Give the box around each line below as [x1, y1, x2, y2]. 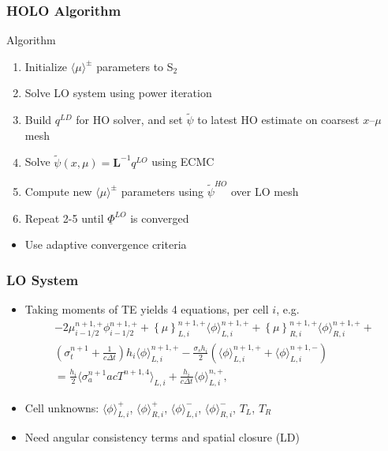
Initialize [24, 58, 68, 74]
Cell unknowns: [24, 399, 99, 415]
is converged [130, 209, 189, 226]
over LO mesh [230, 182, 299, 199]
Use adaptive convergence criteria [24, 236, 187, 253]
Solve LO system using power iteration [24, 85, 212, 101]
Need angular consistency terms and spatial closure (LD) [24, 429, 300, 445]
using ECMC [151, 153, 215, 170]
